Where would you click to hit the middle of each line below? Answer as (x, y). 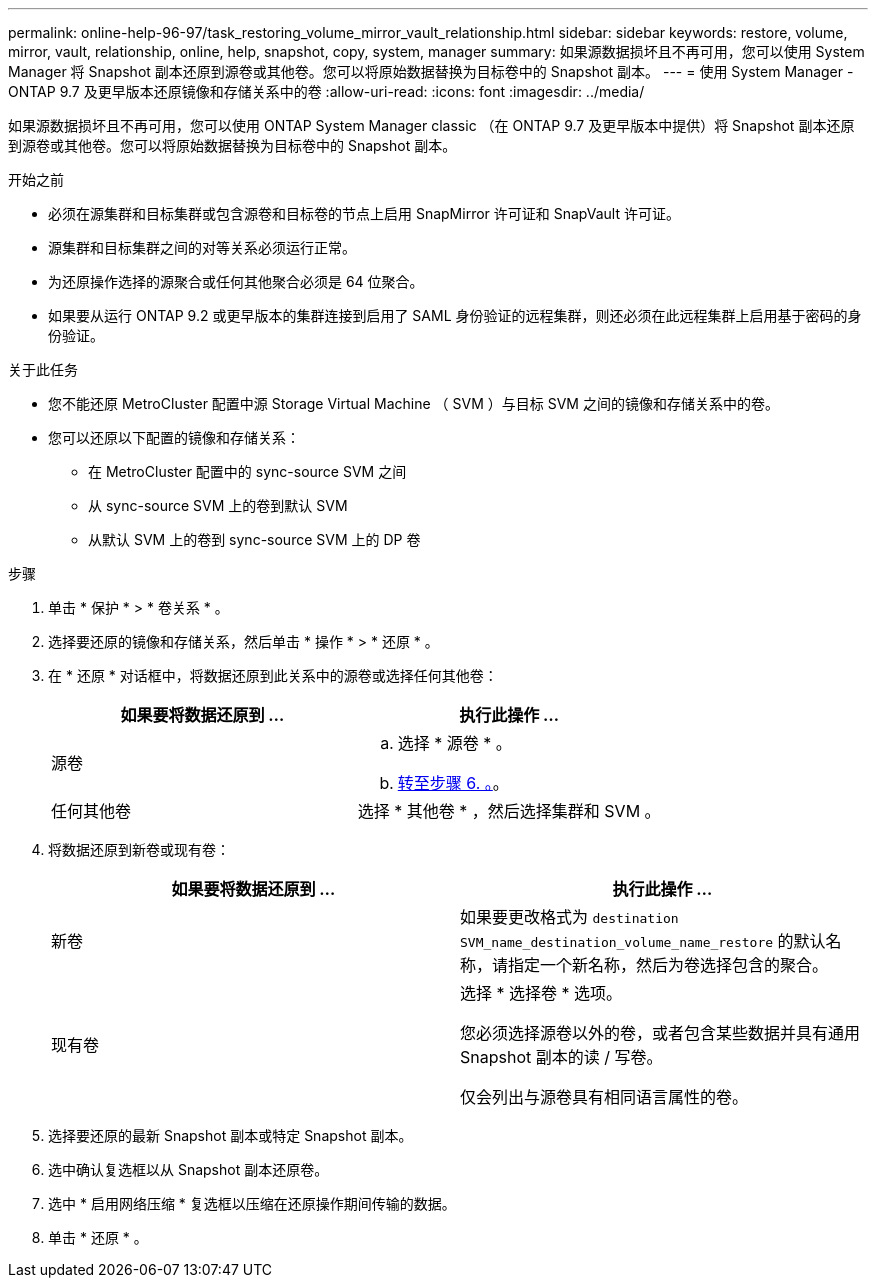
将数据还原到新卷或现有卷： (139, 849)
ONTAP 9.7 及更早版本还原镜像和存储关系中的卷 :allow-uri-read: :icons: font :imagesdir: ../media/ (326, 91)
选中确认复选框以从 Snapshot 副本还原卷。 (188, 1169)
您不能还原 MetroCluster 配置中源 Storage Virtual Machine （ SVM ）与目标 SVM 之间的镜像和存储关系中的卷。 (413, 403)
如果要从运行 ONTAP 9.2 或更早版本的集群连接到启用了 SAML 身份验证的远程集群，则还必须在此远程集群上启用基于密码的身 (455, 315)
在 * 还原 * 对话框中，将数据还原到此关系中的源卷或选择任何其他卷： (273, 675)
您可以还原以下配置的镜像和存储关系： (174, 437)
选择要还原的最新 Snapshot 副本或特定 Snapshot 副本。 (230, 1135)
